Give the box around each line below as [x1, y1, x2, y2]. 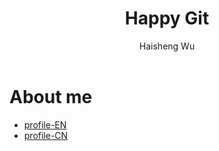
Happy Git [124, 7, 210, 30]
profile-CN [23, 129, 69, 141]
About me [9, 85, 93, 108]
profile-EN [23, 118, 67, 131]
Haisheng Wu [138, 40, 196, 52]
